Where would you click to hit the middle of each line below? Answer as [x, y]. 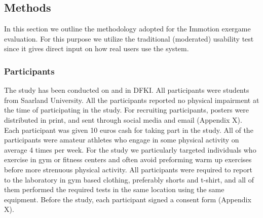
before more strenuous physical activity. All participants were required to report [128, 169]
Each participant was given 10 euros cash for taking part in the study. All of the [129, 130]
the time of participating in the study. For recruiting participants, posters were [127, 110]
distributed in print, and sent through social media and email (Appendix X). [123, 119]
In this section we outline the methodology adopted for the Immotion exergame [127, 29]
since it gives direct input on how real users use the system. [97, 48]
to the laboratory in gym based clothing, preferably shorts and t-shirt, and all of [129, 179]
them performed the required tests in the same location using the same [114, 189]
